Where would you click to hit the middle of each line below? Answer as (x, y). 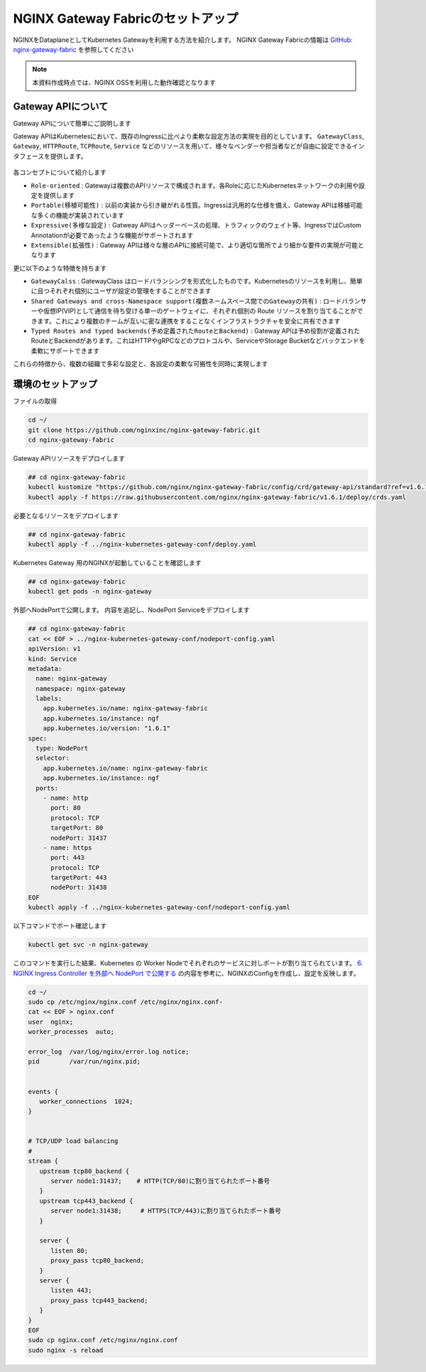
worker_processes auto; (71, 1032)
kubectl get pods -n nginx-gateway (90, 591)
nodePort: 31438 (79, 888)
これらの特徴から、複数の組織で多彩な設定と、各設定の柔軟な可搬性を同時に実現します (141, 364)
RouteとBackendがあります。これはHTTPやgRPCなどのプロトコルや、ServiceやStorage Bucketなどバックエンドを (198, 341)
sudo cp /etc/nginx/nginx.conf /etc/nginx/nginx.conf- (125, 1002)
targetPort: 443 (79, 878)
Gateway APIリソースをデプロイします (69, 458)
